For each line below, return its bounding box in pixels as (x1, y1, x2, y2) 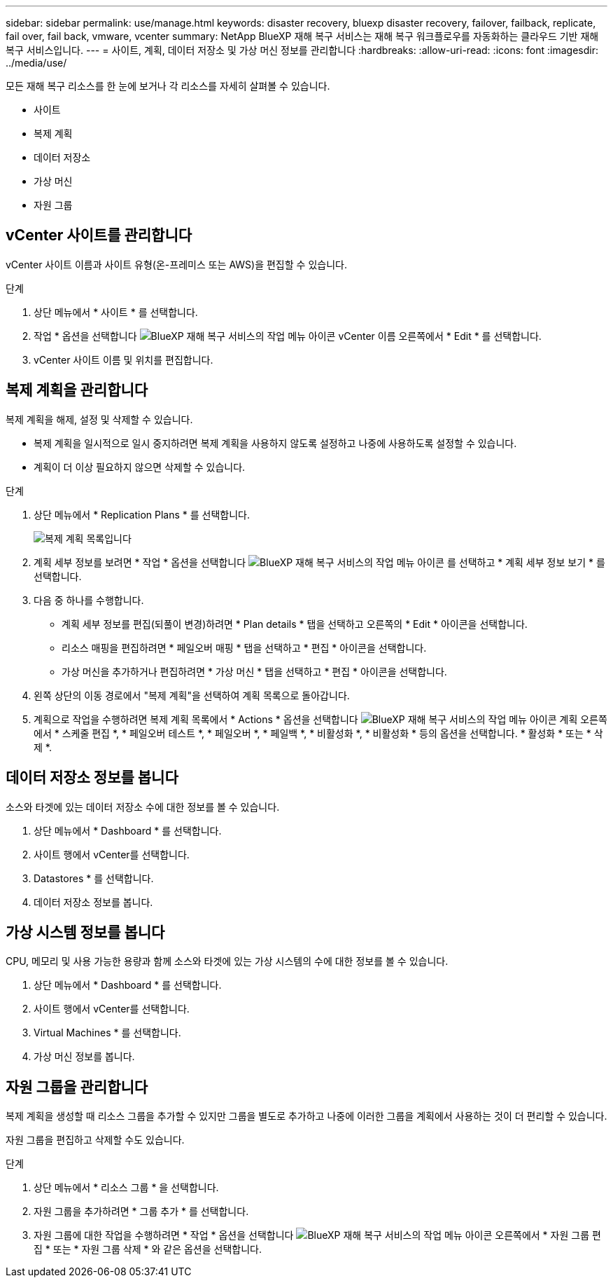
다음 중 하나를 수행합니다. (34, 594, 144, 606)
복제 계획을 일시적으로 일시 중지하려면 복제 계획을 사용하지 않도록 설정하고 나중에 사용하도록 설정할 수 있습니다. (34, 437, 517, 449)
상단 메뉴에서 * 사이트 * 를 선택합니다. (34, 306, 198, 318)
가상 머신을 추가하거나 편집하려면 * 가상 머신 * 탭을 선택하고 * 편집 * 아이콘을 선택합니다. (62, 665, 447, 678)
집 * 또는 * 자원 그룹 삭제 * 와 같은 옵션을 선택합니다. (34, 1243, 262, 1256)
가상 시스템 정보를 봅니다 (6, 923, 165, 941)
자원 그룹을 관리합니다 (6, 1078, 148, 1096)
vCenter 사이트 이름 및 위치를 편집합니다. (34, 353, 213, 366)
